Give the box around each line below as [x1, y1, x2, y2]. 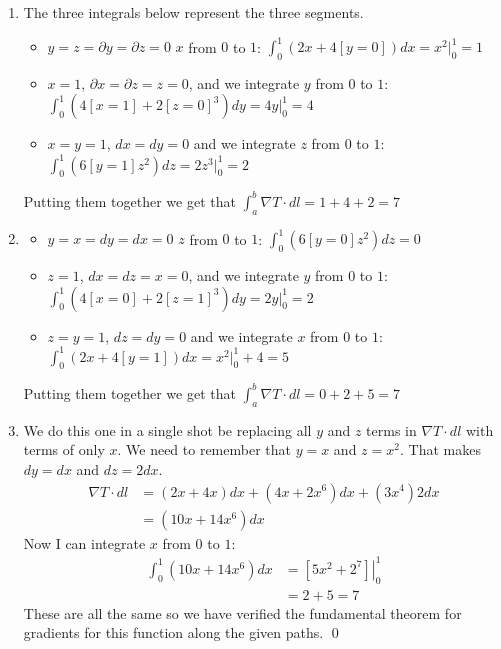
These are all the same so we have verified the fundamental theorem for [23, 602, 462, 623]
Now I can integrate [23, 532, 146, 553]
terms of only [23, 439, 105, 460]
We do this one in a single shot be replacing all [23, 419, 312, 440]
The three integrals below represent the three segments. [23, 2, 364, 22]
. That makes [399, 439, 481, 460]
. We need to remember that [117, 439, 291, 460]
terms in [366, 419, 417, 440]
